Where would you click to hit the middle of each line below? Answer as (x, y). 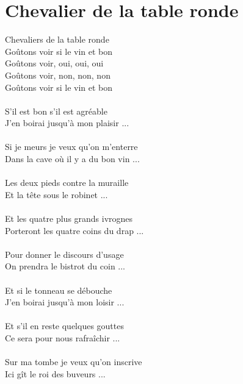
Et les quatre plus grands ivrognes (69, 219)
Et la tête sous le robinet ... (56, 194)
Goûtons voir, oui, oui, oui (54, 63)
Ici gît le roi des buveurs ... (55, 373)
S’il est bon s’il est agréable (56, 111)
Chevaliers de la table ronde (57, 39)
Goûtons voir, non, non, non (58, 75)
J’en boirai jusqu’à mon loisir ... (65, 302)
